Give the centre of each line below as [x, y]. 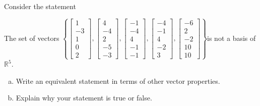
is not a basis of [232, 38]
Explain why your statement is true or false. [84, 98]
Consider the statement [40, 6]
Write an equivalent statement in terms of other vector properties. [118, 81]
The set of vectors [32, 38]
